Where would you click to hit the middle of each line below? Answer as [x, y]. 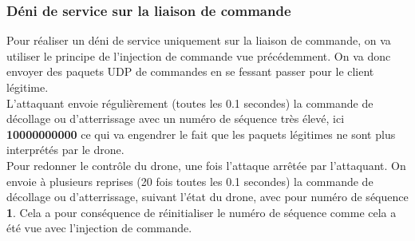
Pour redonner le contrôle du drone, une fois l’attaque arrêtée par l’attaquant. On [206, 165]
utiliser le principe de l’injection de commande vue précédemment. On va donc [199, 55]
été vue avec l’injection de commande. [99, 228]
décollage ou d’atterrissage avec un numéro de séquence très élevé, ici [176, 119]
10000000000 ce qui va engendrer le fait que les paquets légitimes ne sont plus [201, 134]
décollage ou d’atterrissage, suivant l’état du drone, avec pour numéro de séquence [207, 197]
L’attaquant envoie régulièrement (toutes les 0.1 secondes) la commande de [190, 103]
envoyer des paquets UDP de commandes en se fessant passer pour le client [190, 71]
